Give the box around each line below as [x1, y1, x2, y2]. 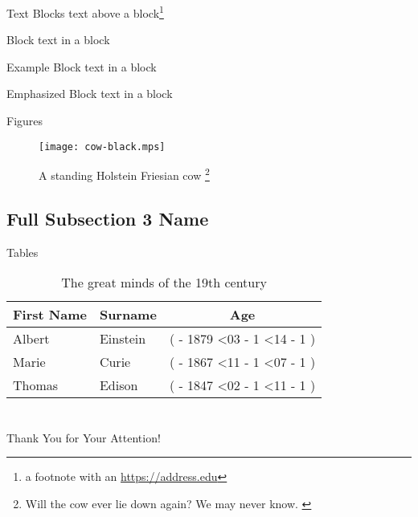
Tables [6, 243, 39, 260]
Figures [6, 112, 43, 129]
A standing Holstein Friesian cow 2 [39, 165, 210, 183]
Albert [13, 329, 50, 348]
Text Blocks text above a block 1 [6, 2, 164, 21]
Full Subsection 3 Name [6, 206, 209, 230]
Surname [99, 305, 157, 324]
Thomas [13, 376, 59, 395]
